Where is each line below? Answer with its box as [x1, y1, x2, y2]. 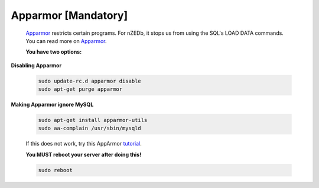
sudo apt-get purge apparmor [38, 86, 123, 93]
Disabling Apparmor [11, 62, 62, 69]
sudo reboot [38, 167, 73, 173]
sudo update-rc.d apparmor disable [38, 77, 141, 84]
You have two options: [25, 48, 82, 55]
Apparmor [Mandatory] [11, 9, 128, 22]
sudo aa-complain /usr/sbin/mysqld [38, 125, 141, 132]
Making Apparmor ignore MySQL [11, 101, 94, 108]
